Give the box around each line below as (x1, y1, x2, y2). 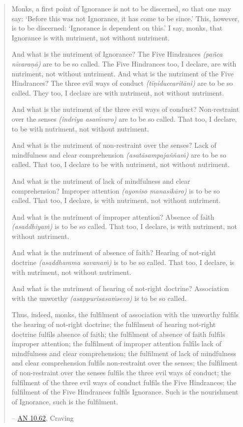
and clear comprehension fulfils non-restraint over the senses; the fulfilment (11, 358, 238, 368)
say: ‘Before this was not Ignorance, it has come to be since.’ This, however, (11, 13, 240, 23)
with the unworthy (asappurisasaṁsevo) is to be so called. (11, 293, 187, 303)
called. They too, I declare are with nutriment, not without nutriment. (11, 87, 224, 98)
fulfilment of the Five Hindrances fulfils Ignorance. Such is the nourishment (11, 387, 239, 397)
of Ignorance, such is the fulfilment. (11, 396, 118, 406)
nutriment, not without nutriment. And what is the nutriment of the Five (11, 68, 234, 78)
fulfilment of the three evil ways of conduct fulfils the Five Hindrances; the (11, 377, 237, 387)
